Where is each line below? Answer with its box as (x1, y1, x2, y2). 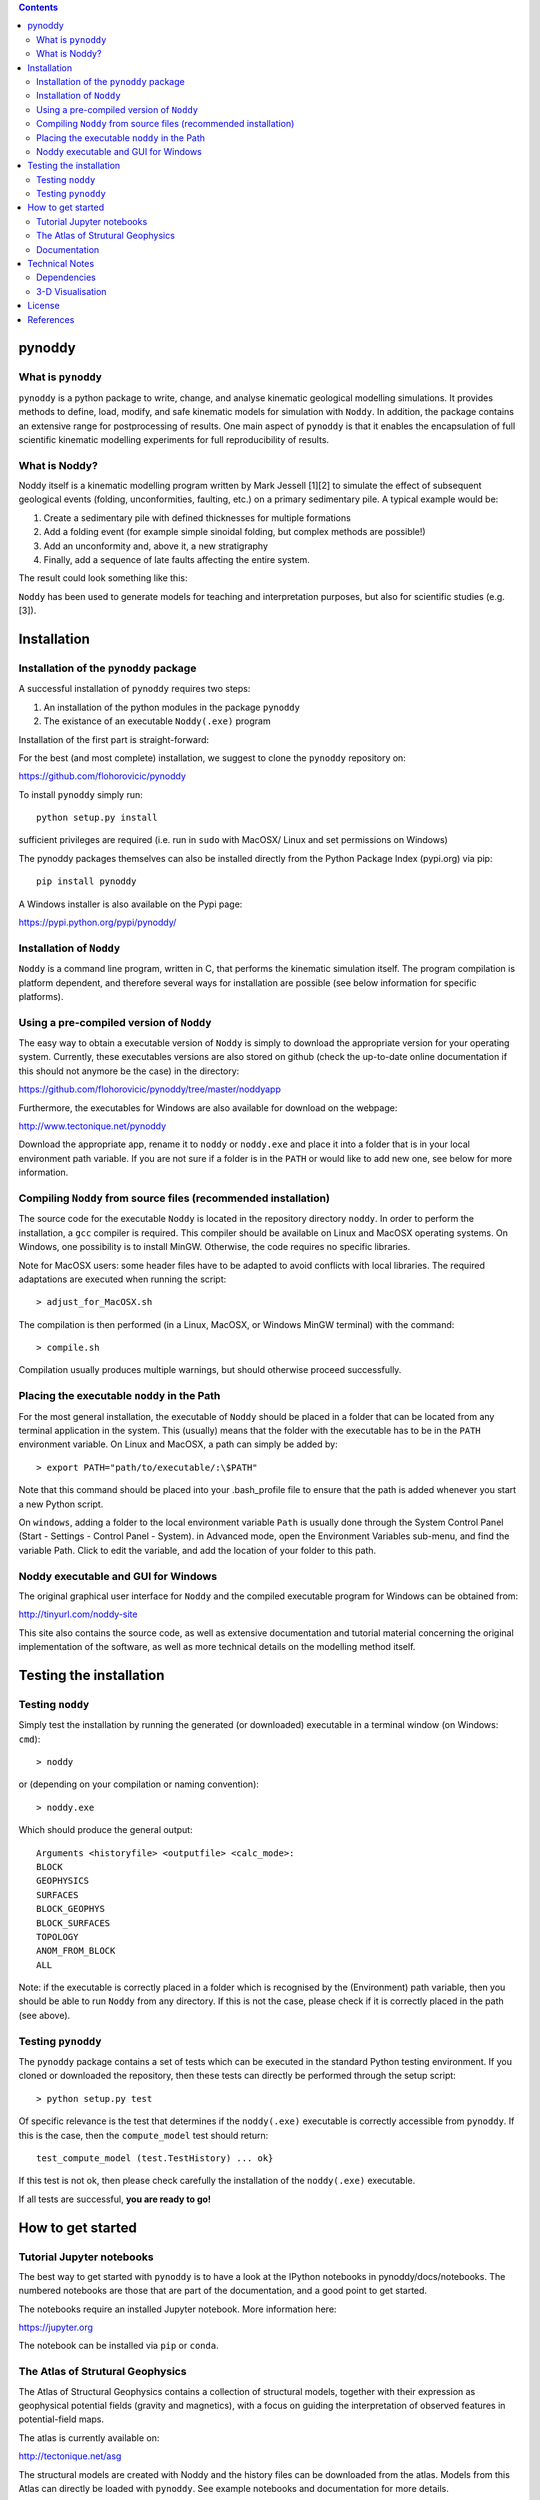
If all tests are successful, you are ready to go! (18, 2193, 212, 2205)
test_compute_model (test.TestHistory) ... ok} (36, 2152, 274, 2164)
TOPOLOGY (36, 1931, 79, 1942)
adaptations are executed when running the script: (18, 1273, 227, 1285)
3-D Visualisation (36, 285, 107, 297)
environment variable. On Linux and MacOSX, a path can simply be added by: (18, 1438, 339, 1450)
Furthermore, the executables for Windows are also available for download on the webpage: (18, 1101, 398, 1114)
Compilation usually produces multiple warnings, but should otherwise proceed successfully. (18, 1364, 402, 1376)
